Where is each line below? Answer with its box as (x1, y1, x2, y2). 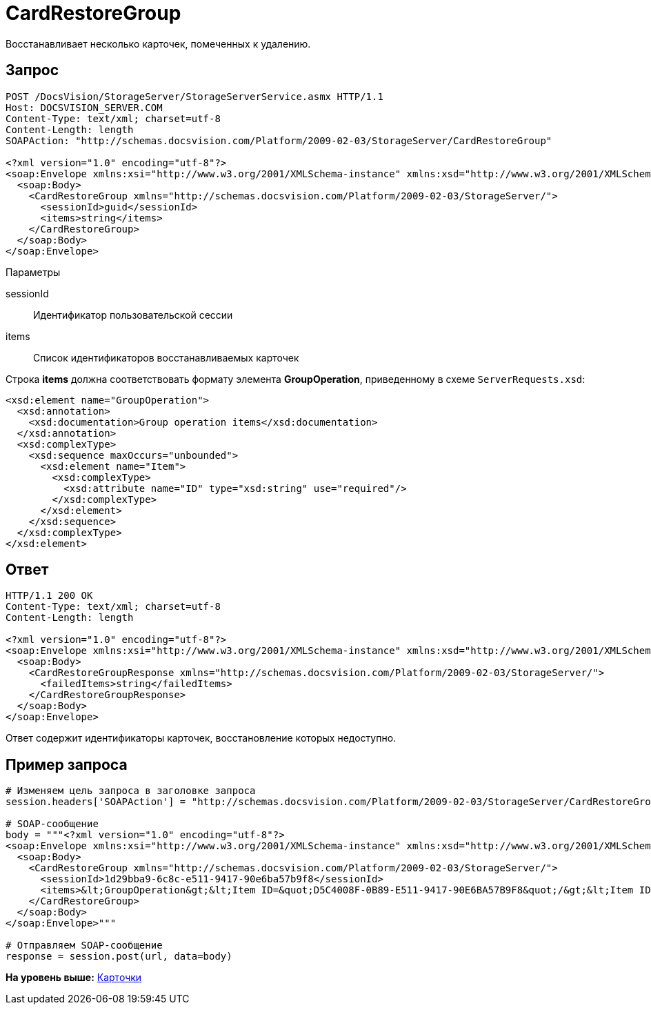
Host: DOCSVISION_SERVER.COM (6, 101, 163, 113)
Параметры (6, 266, 61, 278)
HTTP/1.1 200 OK (6, 590, 93, 602)
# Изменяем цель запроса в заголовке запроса (6, 785, 256, 797)
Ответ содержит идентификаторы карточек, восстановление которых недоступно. (6, 732, 397, 744)
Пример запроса (6, 755, 128, 773)
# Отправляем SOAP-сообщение (6, 940, 163, 951)
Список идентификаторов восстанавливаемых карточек (33, 351, 299, 364)
